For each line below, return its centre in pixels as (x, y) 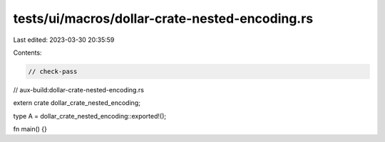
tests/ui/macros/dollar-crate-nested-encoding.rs (163, 18)
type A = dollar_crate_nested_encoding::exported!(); (90, 116)
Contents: (27, 53)
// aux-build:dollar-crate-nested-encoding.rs (78, 89)
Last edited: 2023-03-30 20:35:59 (64, 40)
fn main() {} (30, 129)
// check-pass (53, 71)
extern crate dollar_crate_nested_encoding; (77, 103)
